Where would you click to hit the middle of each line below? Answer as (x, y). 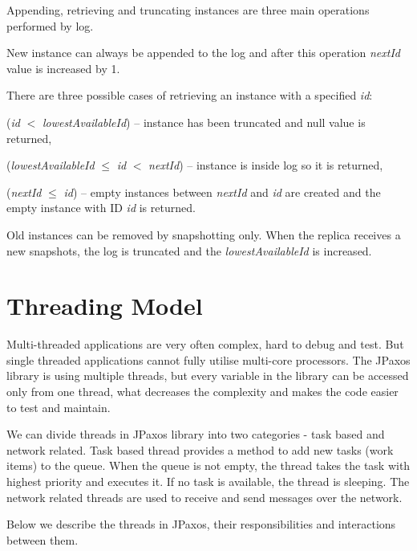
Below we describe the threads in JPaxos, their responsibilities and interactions (201, 524)
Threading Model (105, 306)
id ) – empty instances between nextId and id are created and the (222, 192)
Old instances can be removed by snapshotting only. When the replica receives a (204, 234)
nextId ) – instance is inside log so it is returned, (266, 165)
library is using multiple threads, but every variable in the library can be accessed (208, 375)
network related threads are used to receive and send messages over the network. (204, 497)
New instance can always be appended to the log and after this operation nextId (203, 53)
